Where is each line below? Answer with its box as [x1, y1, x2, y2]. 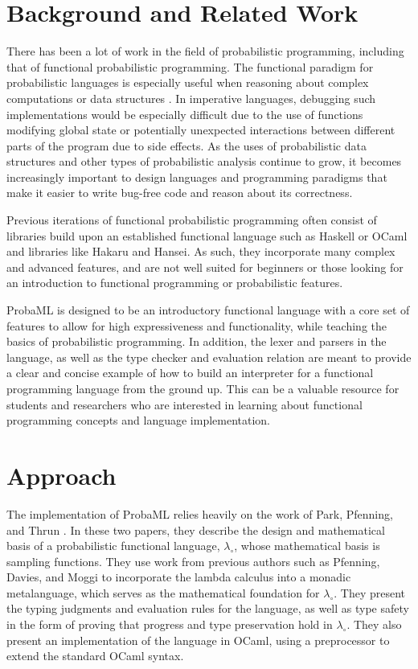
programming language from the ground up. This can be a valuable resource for [6, 380, 400, 396]
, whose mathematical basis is [234, 537, 380, 554]
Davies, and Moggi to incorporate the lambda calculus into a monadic [6, 568, 351, 585]
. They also [346, 616, 402, 633]
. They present [334, 584, 406, 601]
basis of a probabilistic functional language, [6, 537, 220, 554]
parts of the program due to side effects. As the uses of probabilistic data [6, 137, 367, 154]
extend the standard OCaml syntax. [6, 647, 184, 664]
